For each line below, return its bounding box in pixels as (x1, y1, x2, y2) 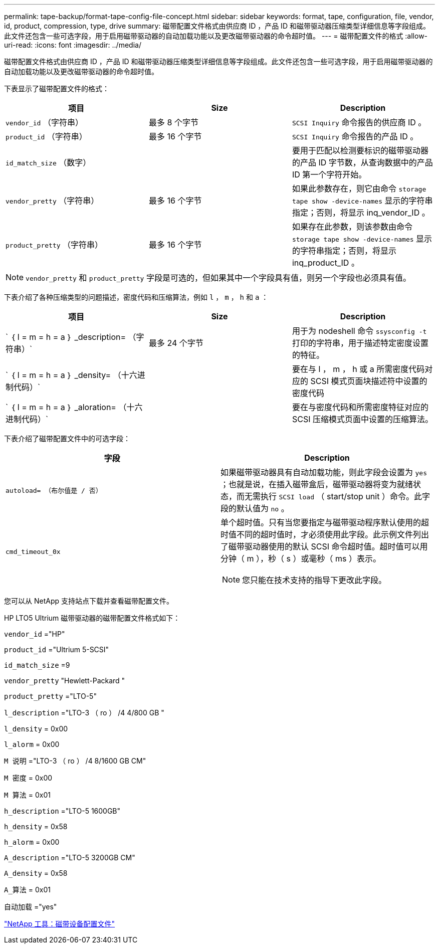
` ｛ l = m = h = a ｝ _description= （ (6, 332, 136, 342)
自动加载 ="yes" (4, 902, 57, 911)
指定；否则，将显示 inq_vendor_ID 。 (292, 208, 430, 218)
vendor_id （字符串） (6, 117, 83, 127)
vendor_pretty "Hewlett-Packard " (4, 676, 125, 685)
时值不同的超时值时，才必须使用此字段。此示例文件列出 (221, 529, 429, 539)
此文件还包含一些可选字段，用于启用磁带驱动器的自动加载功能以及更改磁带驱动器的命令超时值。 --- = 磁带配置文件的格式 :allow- (4, 32, 428, 40)
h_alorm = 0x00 (4, 838, 60, 846)
